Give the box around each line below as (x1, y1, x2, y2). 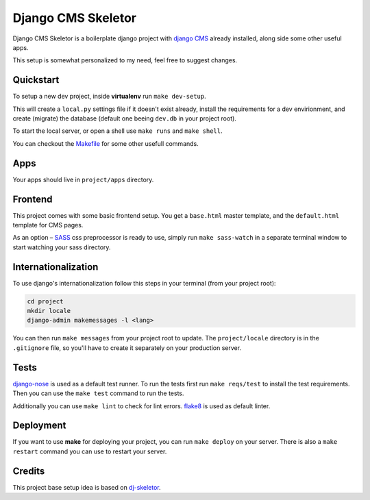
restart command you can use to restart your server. (12, 447, 167, 455)
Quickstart (12, 74, 60, 86)
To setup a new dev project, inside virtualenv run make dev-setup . (12, 92, 206, 101)
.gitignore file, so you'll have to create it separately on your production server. (12, 343, 242, 352)
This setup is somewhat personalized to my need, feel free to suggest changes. (12, 56, 238, 64)
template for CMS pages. (12, 221, 84, 229)
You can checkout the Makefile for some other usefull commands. (12, 139, 199, 147)
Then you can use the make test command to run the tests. (12, 389, 184, 397)
